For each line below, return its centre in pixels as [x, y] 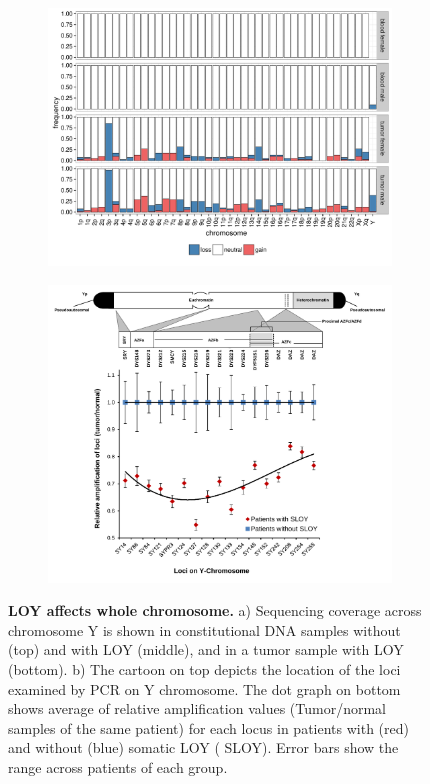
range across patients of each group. [118, 766]
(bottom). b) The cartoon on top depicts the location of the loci [204, 668]
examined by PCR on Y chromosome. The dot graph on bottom [204, 688]
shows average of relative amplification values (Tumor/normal [197, 708]
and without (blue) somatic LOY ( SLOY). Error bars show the [203, 747]
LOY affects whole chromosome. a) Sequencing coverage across [215, 610]
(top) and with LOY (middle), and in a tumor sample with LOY [206, 649]
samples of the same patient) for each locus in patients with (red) [208, 727]
